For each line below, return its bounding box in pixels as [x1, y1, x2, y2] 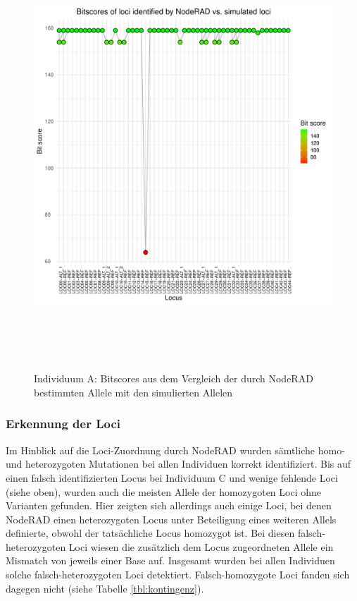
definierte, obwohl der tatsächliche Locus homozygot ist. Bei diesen [6, 526, 295, 540]
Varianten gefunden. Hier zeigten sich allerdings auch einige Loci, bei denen [6, 498, 332, 513]
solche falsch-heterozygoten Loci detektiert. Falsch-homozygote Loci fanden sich [6, 567, 350, 582]
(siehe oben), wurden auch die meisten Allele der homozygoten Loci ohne [6, 484, 322, 499]
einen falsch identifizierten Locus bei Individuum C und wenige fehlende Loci [6, 470, 338, 485]
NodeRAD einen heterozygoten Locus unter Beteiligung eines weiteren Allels [6, 511, 337, 526]
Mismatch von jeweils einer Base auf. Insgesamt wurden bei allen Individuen [6, 553, 335, 568]
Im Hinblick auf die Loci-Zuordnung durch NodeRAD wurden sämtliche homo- [6, 442, 345, 457]
